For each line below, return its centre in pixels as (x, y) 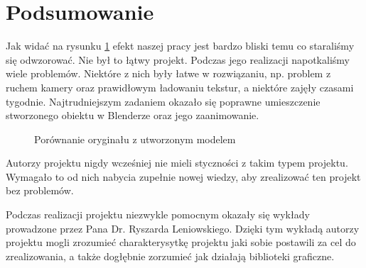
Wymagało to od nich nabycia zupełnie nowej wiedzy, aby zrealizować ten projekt (183, 176)
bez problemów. (40, 190)
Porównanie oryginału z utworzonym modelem (135, 139)
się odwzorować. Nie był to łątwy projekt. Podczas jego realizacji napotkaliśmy (178, 59)
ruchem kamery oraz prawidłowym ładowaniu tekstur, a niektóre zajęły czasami (180, 87)
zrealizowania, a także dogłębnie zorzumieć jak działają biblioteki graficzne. (170, 256)
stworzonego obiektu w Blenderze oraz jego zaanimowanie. (133, 115)
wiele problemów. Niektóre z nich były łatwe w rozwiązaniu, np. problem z (168, 73)
